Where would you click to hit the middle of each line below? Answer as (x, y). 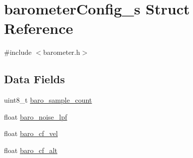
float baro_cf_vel (31, 133)
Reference (39, 28)
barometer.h (62, 52)
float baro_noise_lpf (36, 116)
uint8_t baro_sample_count (48, 100)
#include (18, 52)
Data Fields (35, 79)
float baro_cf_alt (31, 150)
